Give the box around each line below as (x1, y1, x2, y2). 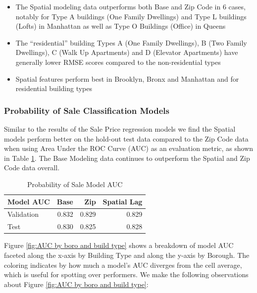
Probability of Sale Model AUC (27, 179, 123, 189)
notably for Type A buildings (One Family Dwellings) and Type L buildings (15, 11, 247, 21)
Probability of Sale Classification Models (4, 104, 169, 116)
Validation (7, 209, 39, 219)
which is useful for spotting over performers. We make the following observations (4, 269, 249, 280)
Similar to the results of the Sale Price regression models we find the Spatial (4, 123, 236, 134)
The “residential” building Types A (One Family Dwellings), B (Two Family (15, 37, 247, 48)
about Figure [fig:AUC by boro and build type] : (4, 279, 149, 289)
